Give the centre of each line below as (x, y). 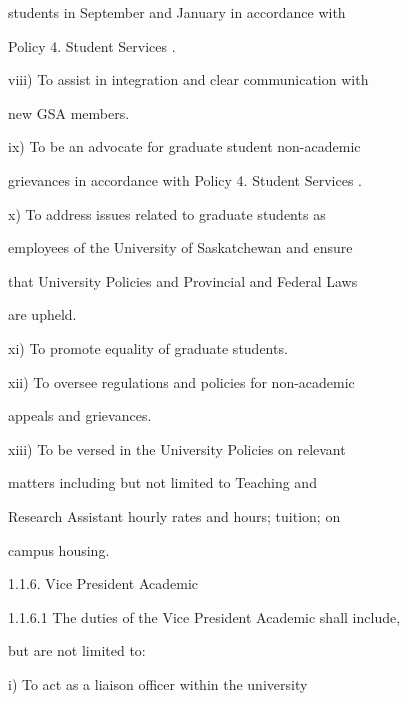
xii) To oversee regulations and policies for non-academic (181, 381)
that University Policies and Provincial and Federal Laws (183, 280)
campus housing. (59, 549)
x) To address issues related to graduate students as (167, 213)
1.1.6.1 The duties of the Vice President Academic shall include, (204, 616)
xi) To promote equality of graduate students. (148, 347)
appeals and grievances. (80, 415)
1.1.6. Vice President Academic (103, 583)
